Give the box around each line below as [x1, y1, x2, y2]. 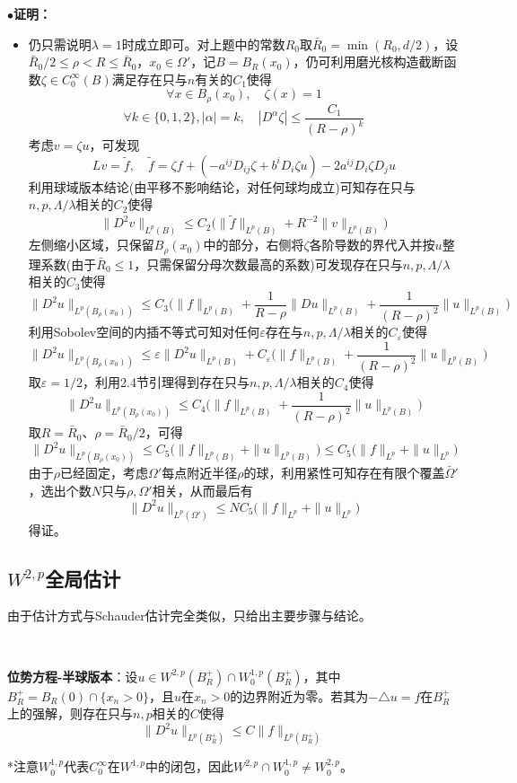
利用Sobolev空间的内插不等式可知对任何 [28, 322, 260, 341]
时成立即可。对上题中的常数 [121, 34, 285, 53]
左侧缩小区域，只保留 [28, 235, 154, 254]
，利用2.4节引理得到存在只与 [82, 373, 250, 391]
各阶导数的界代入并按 [309, 235, 435, 254]
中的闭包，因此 [145, 757, 234, 776]
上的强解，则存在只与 [7, 704, 133, 723]
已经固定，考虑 [60, 463, 149, 482]
